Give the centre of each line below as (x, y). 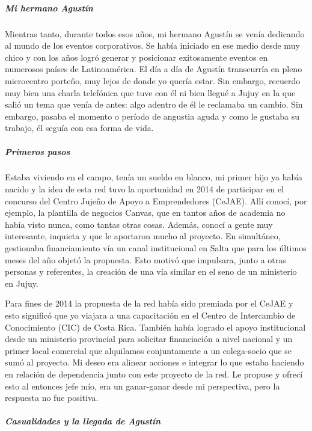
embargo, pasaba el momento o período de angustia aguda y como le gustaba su (152, 116)
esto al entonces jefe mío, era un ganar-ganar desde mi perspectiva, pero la (142, 386)
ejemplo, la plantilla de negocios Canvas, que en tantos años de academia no (145, 212)
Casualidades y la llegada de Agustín (83, 421)
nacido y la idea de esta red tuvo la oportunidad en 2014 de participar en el (144, 189)
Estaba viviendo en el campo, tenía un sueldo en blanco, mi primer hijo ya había (154, 177)
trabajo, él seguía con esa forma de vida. (79, 128)
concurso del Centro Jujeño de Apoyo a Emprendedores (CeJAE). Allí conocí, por (156, 200)
